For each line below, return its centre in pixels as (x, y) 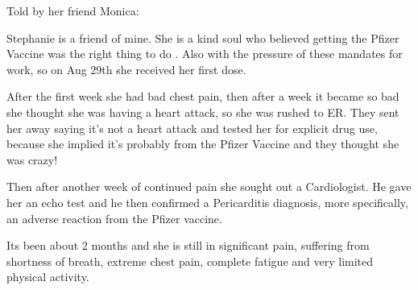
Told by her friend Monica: (73, 10)
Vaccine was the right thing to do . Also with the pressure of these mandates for (205, 54)
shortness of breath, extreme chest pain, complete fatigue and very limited (190, 261)
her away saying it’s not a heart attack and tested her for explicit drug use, (192, 128)
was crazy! (32, 159)
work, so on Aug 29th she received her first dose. (126, 69)
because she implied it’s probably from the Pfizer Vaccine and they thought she (203, 144)
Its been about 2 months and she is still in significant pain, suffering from (188, 245)
